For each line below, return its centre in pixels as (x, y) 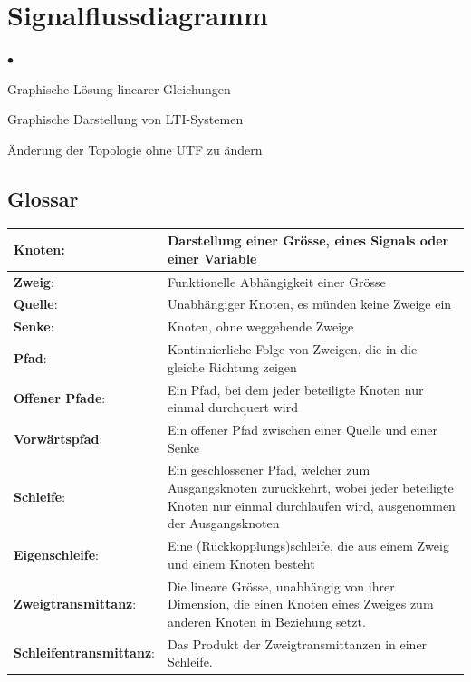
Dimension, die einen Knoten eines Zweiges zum (300, 604)
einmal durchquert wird (232, 407)
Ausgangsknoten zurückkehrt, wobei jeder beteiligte (310, 488)
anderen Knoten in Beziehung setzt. (266, 621)
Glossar (43, 198)
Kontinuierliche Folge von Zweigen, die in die (292, 349)
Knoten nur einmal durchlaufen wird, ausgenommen (311, 505)
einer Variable (212, 258)
